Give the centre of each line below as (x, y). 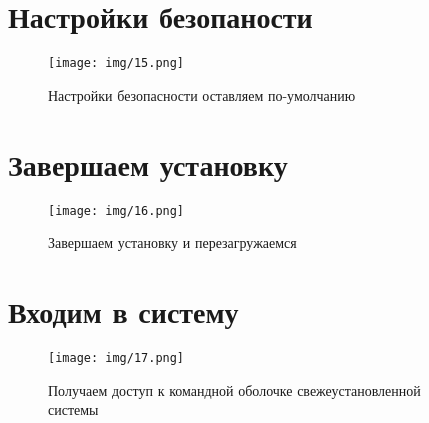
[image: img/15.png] (116, 63)
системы (73, 409)
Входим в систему (123, 310)
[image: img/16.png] (116, 210)
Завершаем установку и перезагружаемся (172, 242)
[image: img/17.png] (116, 357)
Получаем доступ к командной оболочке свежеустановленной (234, 389)
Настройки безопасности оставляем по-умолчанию (202, 94)
